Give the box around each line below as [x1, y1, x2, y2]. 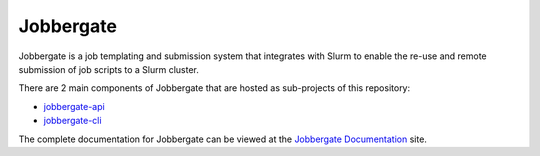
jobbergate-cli [43, 115, 102, 127]
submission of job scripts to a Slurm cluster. [18, 63, 200, 75]
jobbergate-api [43, 100, 105, 112]
